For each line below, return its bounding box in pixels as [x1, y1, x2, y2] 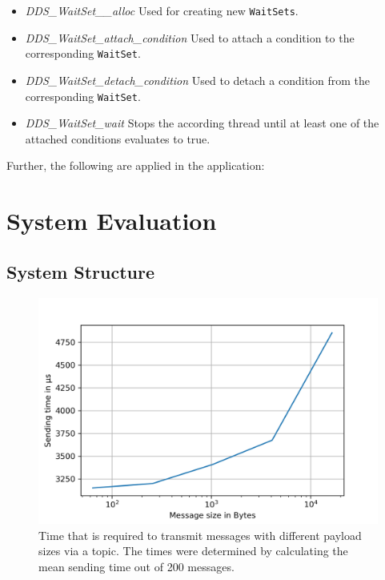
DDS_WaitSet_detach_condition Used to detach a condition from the [25, 71, 370, 88]
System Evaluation [6, 204, 217, 237]
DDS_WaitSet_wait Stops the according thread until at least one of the [25, 115, 379, 131]
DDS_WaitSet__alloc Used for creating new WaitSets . [25, 2, 299, 18]
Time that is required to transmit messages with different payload [38, 526, 362, 543]
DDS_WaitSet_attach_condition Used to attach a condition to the [25, 29, 355, 46]
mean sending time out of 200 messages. [38, 558, 235, 574]
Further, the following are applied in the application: [6, 157, 265, 174]
